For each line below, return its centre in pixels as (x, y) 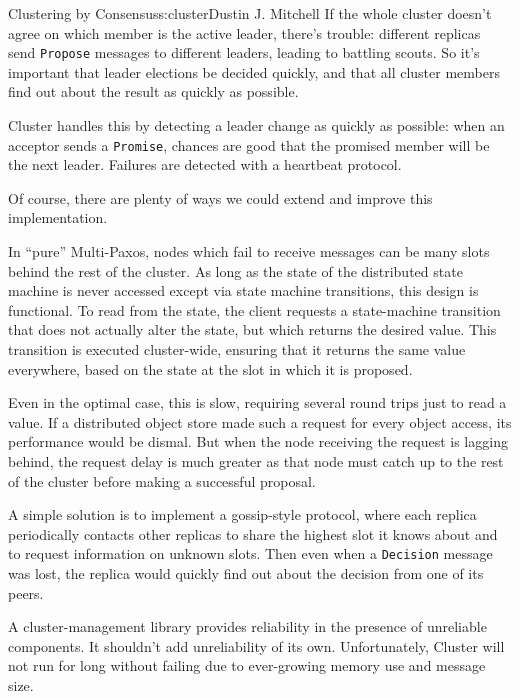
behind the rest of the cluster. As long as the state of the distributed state (235, 270)
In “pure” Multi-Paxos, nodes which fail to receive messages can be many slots (249, 251)
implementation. (58, 217)
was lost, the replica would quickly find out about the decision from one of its (246, 573)
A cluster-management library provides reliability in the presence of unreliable (247, 626)
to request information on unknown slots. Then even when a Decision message (250, 553)
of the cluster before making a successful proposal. (162, 480)
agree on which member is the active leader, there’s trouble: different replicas (244, 32)
